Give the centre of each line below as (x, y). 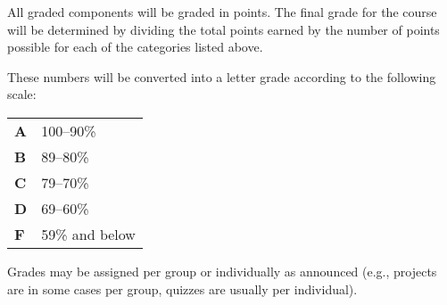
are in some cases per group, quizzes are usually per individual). (182, 289)
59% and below (88, 234)
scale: (22, 94)
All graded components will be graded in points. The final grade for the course (222, 12)
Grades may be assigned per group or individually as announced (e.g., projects (222, 271)
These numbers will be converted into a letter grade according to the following (222, 76)
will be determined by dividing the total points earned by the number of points (223, 29)
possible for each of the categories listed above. (135, 47)
